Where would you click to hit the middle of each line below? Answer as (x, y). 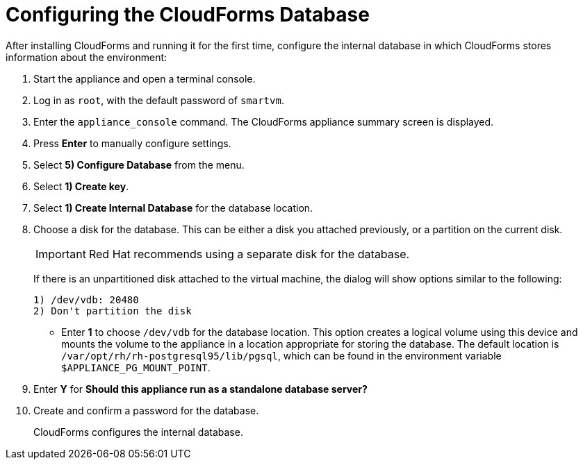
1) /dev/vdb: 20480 (86, 299)
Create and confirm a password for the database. (146, 410)
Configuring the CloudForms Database (188, 15)
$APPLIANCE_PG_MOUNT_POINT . (136, 367)
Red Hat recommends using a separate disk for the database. (249, 254)
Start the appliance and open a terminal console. (145, 78)
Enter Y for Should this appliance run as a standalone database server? (200, 389)
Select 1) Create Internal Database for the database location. (173, 208)
